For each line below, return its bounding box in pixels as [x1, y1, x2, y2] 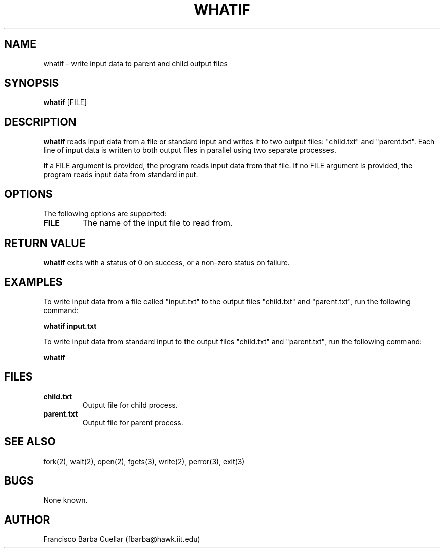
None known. [43, 496, 88, 505]
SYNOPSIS [4, 77, 59, 90]
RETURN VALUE [4, 236, 86, 250]
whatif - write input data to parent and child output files [43, 59, 228, 68]
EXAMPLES [4, 275, 63, 289]
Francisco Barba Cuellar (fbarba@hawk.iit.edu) [43, 535, 200, 544]
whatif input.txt [43, 321, 97, 330]
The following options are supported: [43, 209, 167, 218]
